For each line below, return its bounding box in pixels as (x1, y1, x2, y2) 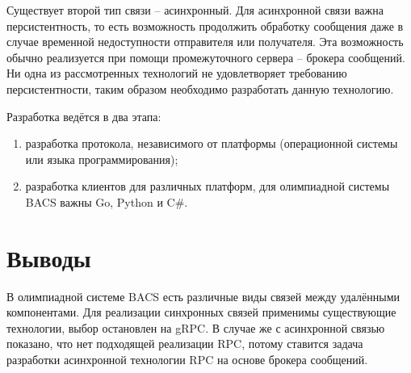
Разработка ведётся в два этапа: (6, 107, 161, 124)
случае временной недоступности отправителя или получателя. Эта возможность (6, 33, 404, 50)
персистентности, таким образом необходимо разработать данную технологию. (6, 80, 394, 97)
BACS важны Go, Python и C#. (25, 193, 188, 210)
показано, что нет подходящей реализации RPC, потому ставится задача (6, 335, 363, 352)
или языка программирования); (25, 150, 178, 167)
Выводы (6, 241, 91, 274)
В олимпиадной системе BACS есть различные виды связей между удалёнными (6, 287, 400, 304)
